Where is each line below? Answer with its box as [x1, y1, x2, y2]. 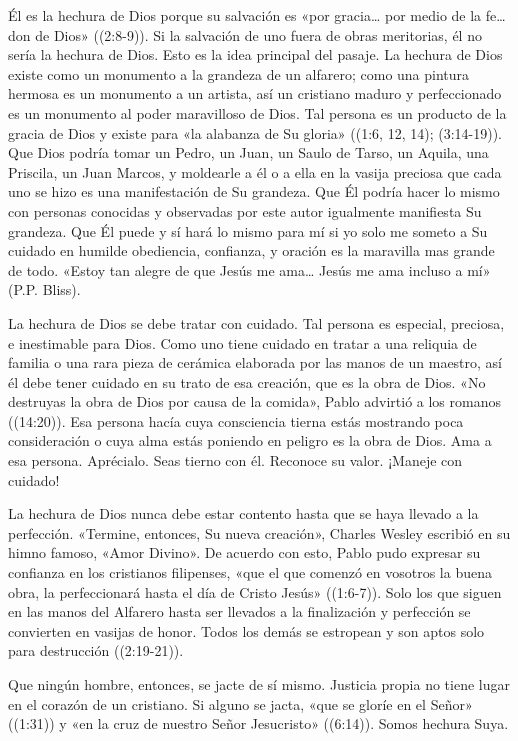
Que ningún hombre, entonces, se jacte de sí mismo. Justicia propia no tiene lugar [8, 674, 510, 694]
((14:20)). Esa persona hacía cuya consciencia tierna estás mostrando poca [8, 410, 464, 431]
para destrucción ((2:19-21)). [8, 640, 184, 661]
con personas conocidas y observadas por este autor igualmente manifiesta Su [8, 200, 482, 221]
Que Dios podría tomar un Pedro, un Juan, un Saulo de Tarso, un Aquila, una [8, 142, 489, 163]
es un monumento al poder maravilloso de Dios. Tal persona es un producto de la [8, 102, 507, 123]
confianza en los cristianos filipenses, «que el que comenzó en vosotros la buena [8, 562, 492, 583]
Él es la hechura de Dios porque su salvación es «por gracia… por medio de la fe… [8, 5, 506, 25]
